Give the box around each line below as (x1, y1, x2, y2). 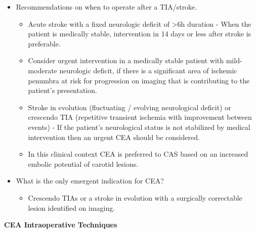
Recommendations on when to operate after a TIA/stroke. (16, 2, 197, 12)
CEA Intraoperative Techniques (4, 219, 117, 230)
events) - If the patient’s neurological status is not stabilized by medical (28, 121, 250, 132)
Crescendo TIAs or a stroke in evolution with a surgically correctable (28, 192, 242, 203)
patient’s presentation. (28, 85, 97, 96)
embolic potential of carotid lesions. (28, 158, 139, 169)
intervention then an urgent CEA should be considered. (28, 131, 200, 142)
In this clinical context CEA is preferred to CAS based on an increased (28, 149, 248, 159)
